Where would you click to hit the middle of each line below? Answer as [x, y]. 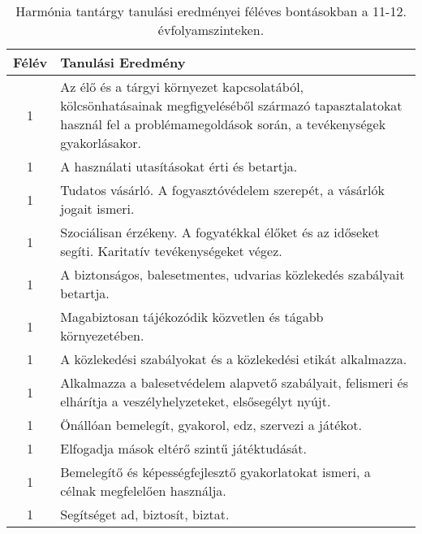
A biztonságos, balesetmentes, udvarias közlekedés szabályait [233, 274]
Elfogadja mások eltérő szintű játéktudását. [183, 448]
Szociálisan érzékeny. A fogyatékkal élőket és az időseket [220, 232]
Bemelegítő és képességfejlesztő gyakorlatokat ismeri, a [215, 472]
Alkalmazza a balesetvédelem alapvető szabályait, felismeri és [235, 382]
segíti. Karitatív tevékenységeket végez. [171, 251]
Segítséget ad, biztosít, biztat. [145, 514]
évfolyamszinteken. [211, 30]
